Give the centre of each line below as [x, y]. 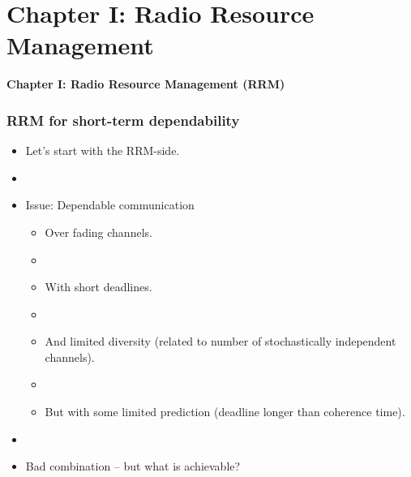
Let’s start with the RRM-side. [103, 150]
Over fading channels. [98, 232]
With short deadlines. [98, 287]
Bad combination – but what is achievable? [133, 466]
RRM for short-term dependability [123, 120]
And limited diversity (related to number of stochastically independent [220, 341]
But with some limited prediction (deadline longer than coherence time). [225, 412]
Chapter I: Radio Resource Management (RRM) [146, 84]
